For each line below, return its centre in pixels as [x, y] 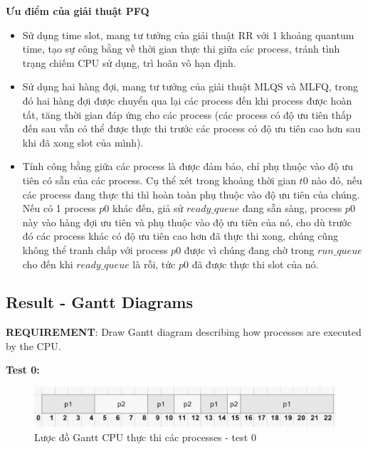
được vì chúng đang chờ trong [249, 249]
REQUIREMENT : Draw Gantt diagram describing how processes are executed [184, 332]
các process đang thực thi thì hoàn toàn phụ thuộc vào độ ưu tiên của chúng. [191, 194]
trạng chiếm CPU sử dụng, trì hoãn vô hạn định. [129, 62]
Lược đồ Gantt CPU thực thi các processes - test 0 [145, 437]
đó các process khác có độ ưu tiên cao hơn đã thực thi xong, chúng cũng [180, 236]
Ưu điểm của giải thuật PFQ [78, 11]
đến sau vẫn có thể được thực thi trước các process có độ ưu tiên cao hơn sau [191, 128]
